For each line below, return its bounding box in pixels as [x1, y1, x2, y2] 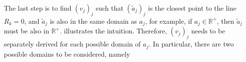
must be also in [4, 26, 49, 36]
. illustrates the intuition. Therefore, [60, 26, 167, 36]
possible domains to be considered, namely [4, 48, 130, 59]
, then [216, 15, 234, 26]
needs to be [191, 26, 225, 36]
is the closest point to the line [148, 3, 237, 13]
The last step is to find [4, 3, 72, 13]
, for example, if [145, 15, 192, 26]
